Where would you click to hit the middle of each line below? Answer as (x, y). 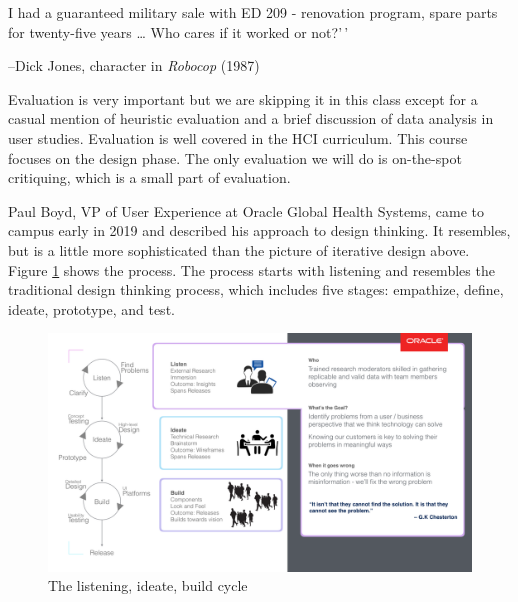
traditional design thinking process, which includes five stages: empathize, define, (256, 289)
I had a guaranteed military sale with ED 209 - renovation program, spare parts (253, 12)
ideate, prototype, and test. (91, 308)
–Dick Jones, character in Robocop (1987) (134, 65)
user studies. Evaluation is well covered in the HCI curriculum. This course (238, 137)
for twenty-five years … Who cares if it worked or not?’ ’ (178, 31)
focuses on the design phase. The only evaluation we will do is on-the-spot (235, 157)
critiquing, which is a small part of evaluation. (149, 177)
